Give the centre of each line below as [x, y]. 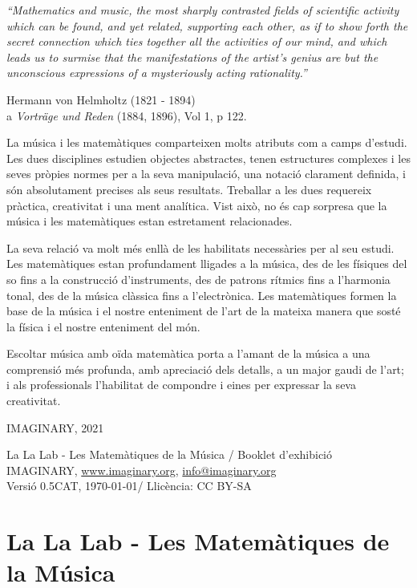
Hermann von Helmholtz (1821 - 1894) [101, 99]
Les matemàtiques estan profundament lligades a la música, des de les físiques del [207, 264]
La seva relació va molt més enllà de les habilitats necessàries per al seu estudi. [200, 247]
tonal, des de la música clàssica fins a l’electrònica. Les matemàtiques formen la [202, 295]
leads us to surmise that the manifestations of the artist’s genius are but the [192, 57]
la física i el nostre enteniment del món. [103, 326]
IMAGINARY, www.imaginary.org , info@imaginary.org [142, 470]
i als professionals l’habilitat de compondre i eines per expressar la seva [181, 385]
